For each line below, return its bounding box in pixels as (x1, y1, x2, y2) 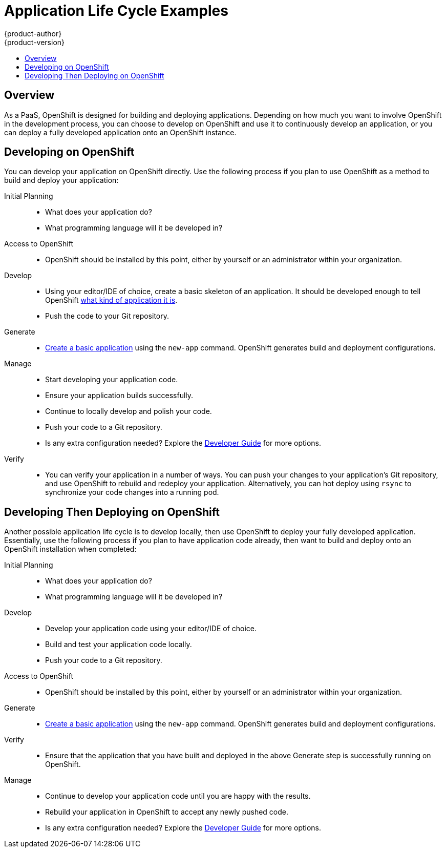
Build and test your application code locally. (45, 640, 192, 649)
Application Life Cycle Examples (4, 2, 228, 19)
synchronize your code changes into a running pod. (45, 488, 219, 497)
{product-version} (4, 37, 65, 47)
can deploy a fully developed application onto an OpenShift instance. (4, 128, 237, 137)
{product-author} (4, 29, 62, 38)
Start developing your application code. (45, 375, 178, 384)
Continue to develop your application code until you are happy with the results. (45, 792, 311, 801)
